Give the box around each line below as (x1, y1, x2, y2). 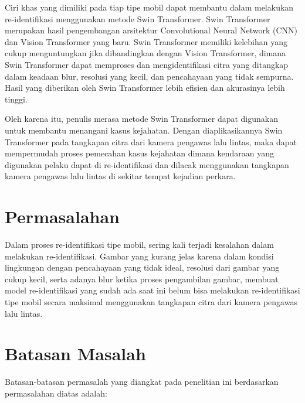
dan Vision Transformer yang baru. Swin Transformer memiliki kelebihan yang (5, 35, 288, 47)
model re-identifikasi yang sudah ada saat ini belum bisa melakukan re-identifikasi (5, 284, 300, 296)
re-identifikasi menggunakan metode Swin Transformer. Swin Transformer (5, 12, 270, 25)
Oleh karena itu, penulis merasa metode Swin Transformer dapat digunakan (5, 112, 278, 125)
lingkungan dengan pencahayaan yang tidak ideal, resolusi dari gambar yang (5, 261, 280, 274)
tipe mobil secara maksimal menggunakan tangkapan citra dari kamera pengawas (5, 296, 297, 308)
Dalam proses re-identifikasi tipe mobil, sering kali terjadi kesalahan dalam (5, 238, 274, 251)
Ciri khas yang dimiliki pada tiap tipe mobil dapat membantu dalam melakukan (5, 1, 294, 13)
